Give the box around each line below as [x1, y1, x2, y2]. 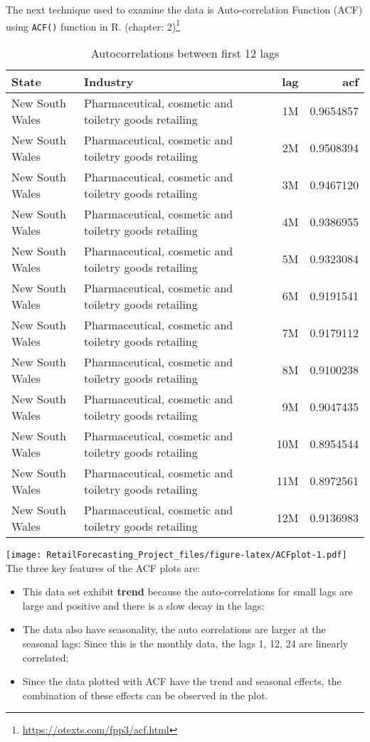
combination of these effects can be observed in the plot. [22, 687, 268, 702]
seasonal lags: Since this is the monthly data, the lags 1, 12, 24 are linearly [22, 635, 349, 650]
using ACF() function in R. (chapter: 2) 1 [6, 16, 180, 33]
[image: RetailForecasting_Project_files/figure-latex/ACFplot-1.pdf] [6, 549, 347, 560]
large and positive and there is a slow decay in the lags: [22, 598, 265, 613]
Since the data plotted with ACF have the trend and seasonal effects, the [22, 674, 342, 689]
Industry [84, 73, 134, 90]
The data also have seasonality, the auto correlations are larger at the [22, 622, 326, 637]
